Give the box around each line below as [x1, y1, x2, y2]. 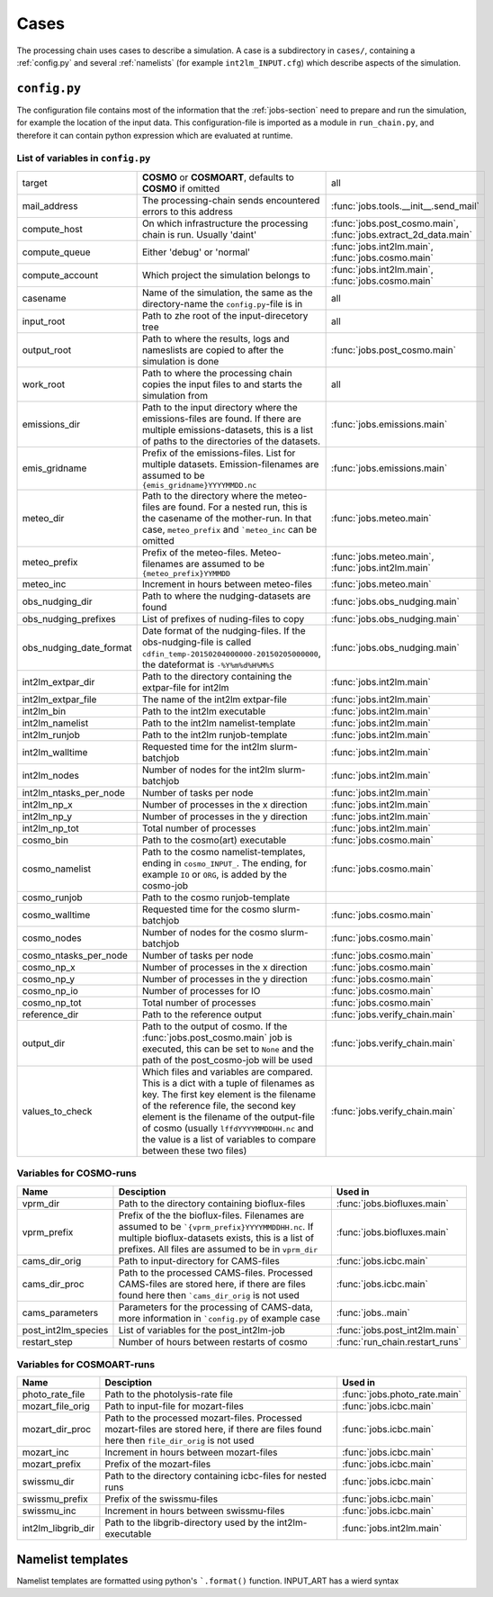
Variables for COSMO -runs [16, 1167, 137, 1179]
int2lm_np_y [22, 810, 73, 823]
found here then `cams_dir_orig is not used [118, 1288, 300, 1301]
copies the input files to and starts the [141, 378, 303, 391]
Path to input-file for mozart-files [104, 1400, 245, 1412]
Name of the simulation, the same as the [141, 286, 313, 299]
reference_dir [22, 1008, 79, 1021]
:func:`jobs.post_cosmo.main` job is [141, 1031, 292, 1043]
